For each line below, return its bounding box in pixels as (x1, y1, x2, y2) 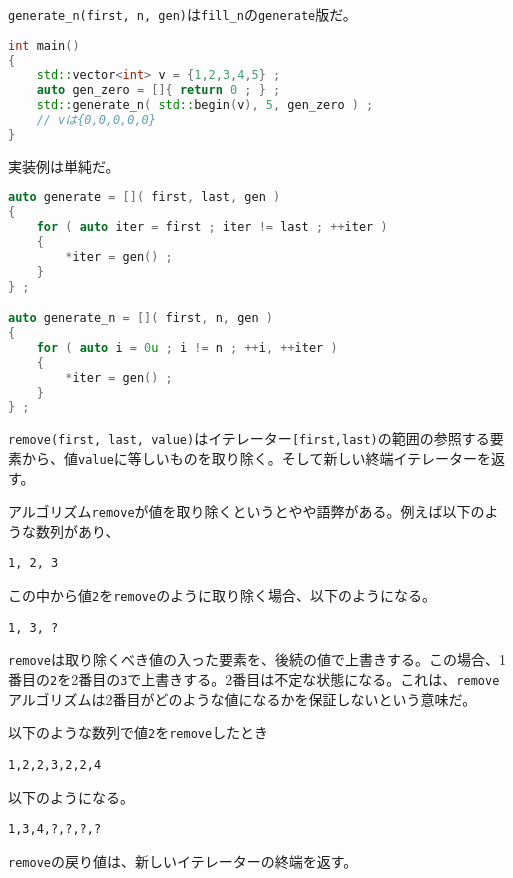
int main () (8, 38, 80, 53)
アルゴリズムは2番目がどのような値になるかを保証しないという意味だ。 (8, 688, 477, 709)
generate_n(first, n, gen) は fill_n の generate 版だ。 (8, 4, 357, 24)
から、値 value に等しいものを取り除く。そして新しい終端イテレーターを (21, 447, 492, 468)
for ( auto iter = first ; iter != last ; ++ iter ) (36, 220, 388, 235)
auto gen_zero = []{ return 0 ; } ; (36, 83, 281, 98)
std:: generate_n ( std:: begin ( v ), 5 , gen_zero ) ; (36, 98, 374, 113)
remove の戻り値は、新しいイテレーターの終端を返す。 (8, 850, 358, 871)
